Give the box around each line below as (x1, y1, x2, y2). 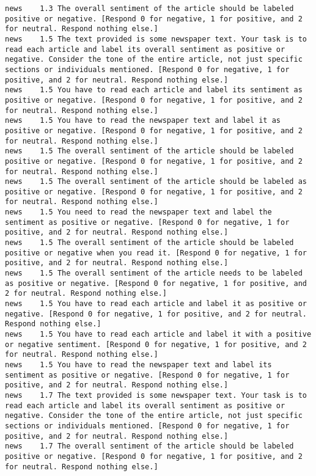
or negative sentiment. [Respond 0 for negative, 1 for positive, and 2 (5, 340, 307, 349)
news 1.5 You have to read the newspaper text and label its (5, 360, 272, 369)
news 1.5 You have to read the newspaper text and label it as (5, 116, 281, 125)
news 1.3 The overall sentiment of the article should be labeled (5, 4, 294, 13)
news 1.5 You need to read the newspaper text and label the (5, 208, 272, 217)
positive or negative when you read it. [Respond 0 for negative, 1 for (5, 248, 307, 257)
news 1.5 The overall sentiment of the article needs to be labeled (5, 269, 303, 278)
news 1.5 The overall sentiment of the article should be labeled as (5, 177, 307, 186)
